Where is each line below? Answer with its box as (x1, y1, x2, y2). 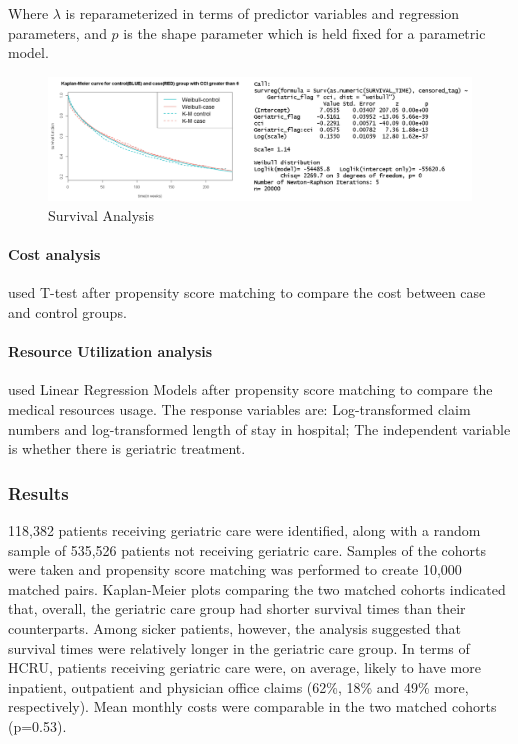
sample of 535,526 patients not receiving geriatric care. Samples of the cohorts (8, 539, 487, 560)
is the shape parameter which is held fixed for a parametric (123, 22, 486, 43)
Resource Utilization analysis (8, 341, 213, 362)
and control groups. (8, 301, 127, 322)
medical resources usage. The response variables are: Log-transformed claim (8, 398, 471, 419)
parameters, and (8, 22, 107, 43)
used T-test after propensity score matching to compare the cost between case (8, 282, 486, 303)
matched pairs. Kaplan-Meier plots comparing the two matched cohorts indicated (8, 578, 506, 599)
